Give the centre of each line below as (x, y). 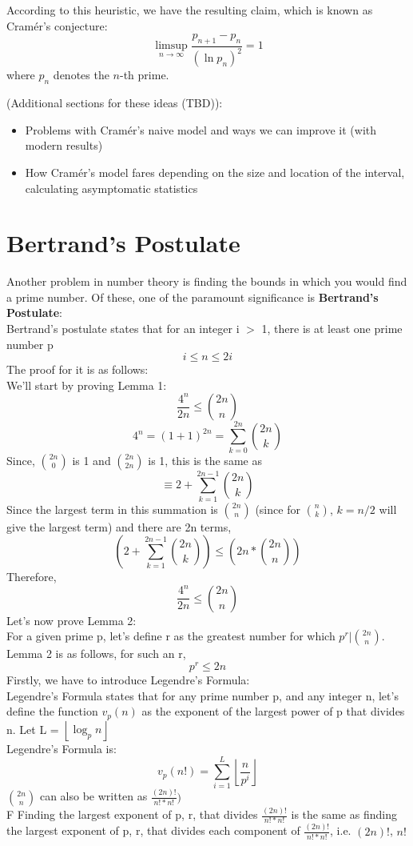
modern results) (64, 145)
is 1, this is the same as (205, 460)
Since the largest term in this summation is (112, 509)
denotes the (81, 75)
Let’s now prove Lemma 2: (71, 620)
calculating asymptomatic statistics (111, 188)
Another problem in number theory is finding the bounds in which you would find (207, 281)
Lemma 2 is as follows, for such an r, (96, 654)
